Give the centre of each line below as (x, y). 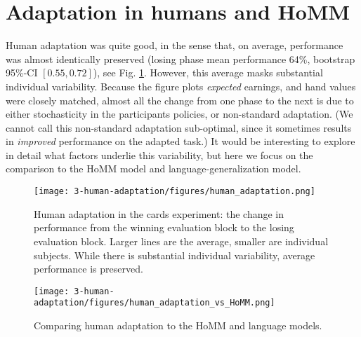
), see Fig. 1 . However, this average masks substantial (208, 73)
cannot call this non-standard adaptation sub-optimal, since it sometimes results (179, 127)
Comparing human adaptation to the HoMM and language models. (178, 325)
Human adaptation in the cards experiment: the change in (159, 213)
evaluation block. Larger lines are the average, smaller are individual (181, 241)
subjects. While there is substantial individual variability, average (175, 255)
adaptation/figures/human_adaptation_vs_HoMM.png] (155, 303)
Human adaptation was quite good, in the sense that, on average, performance (175, 45)
